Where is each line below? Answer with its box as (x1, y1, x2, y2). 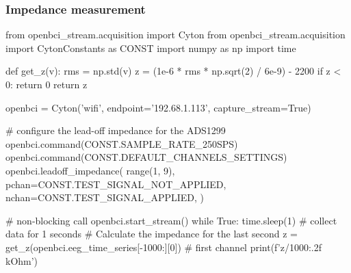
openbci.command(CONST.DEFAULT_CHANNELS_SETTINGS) (5, 150, 287, 164)
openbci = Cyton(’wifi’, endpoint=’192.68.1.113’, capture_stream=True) (5, 100, 311, 114)
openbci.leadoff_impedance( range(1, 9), (5, 163, 175, 177)
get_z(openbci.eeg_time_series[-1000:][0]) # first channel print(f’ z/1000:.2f (5, 239, 322, 254)
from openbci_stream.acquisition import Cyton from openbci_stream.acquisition (5, 27, 346, 42)
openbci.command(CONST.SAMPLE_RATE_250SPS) (5, 136, 238, 151)
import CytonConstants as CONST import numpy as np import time (5, 40, 296, 55)
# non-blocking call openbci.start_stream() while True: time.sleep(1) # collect (5, 213, 337, 227)
